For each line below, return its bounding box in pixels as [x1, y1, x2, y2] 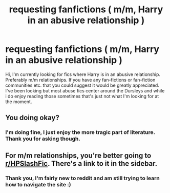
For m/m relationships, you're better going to [5, 151, 152, 160]
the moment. [5, 99, 32, 105]
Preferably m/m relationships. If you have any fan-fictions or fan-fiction [5, 76, 156, 83]
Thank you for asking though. [5, 135, 80, 142]
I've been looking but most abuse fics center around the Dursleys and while [5, 87, 165, 93]
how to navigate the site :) [5, 181, 71, 188]
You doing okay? [5, 113, 60, 122]
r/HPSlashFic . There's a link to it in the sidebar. [5, 159, 158, 168]
